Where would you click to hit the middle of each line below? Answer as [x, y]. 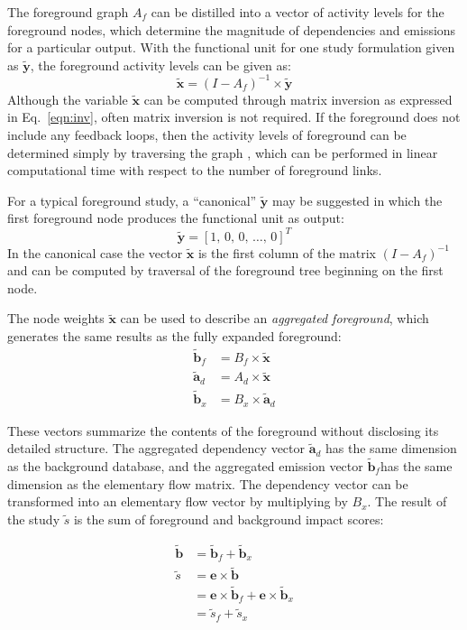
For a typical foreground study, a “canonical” [132, 200]
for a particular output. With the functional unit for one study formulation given [231, 47]
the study [34, 519]
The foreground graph [68, 12]
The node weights [56, 318]
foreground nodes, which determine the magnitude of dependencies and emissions [232, 29]
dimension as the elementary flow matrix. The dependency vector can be [208, 483]
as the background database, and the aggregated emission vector [185, 466]
